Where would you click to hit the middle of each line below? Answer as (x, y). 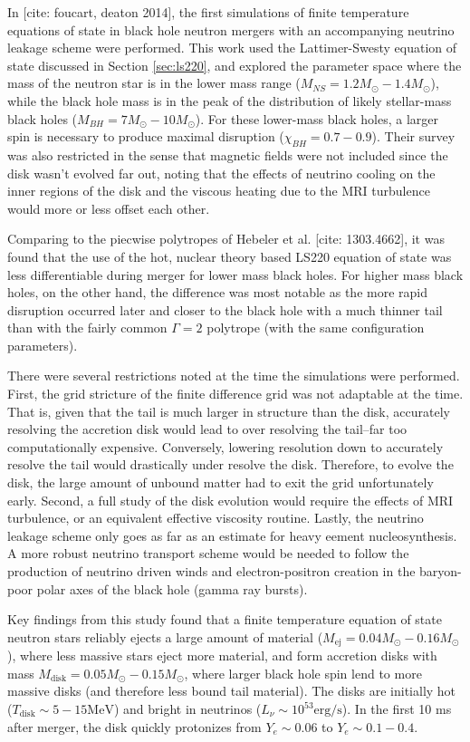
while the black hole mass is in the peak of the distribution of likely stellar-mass (230, 100)
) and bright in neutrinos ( (187, 709)
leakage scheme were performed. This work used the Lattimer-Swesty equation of (232, 48)
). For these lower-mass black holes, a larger (317, 118)
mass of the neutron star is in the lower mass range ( (154, 83)
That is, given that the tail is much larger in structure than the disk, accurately (229, 411)
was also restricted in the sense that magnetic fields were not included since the (228, 154)
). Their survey (413, 136)
